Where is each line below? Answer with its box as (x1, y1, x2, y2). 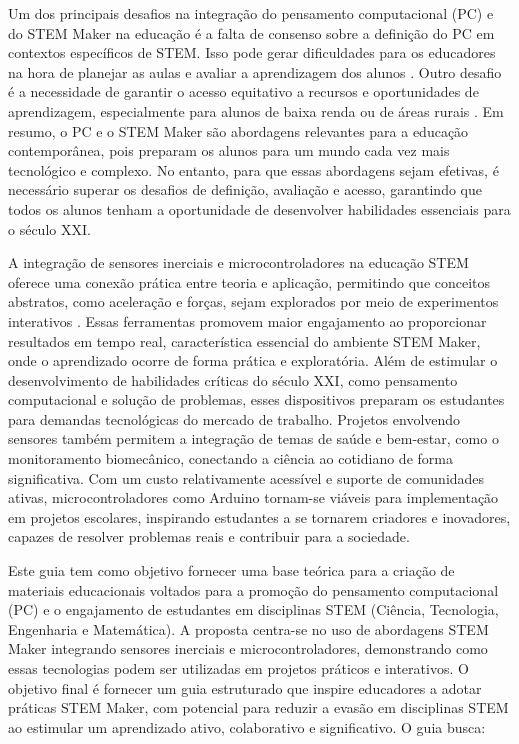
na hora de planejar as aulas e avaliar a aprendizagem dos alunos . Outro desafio (8, 61, 502, 82)
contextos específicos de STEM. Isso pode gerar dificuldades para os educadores (8, 42, 496, 63)
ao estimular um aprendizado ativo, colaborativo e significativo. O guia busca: (8, 716, 486, 737)
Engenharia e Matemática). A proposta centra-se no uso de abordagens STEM (8, 618, 489, 639)
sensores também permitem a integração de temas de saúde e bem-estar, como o (8, 428, 499, 449)
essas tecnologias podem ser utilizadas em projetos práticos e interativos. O (8, 658, 469, 678)
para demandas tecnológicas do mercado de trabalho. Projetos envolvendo (8, 408, 461, 429)
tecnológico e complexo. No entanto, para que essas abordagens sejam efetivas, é (8, 159, 499, 180)
